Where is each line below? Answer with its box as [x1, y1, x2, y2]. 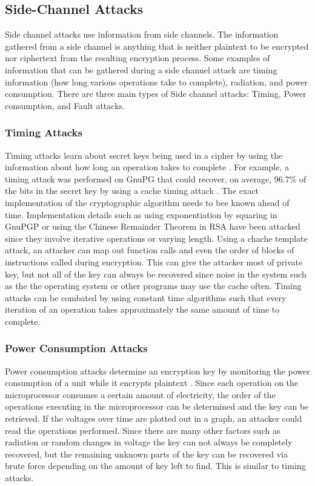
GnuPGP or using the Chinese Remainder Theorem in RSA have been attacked [5, 220, 300, 233]
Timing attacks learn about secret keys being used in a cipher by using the [5, 148, 283, 161]
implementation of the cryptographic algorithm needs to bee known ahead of [5, 196, 290, 208]
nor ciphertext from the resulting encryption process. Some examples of [5, 52, 270, 64]
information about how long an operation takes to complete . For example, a [5, 161, 290, 173]
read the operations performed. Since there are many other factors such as [5, 424, 280, 436]
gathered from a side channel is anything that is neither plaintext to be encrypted [5, 39, 309, 52]
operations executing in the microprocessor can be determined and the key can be [5, 400, 309, 413]
